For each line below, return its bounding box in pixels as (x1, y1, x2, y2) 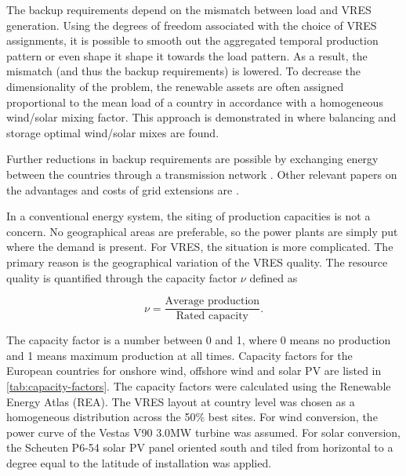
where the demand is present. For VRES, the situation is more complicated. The (6, 238, 393, 255)
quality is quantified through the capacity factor (6, 269, 237, 285)
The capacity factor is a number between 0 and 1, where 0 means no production (6, 332, 391, 348)
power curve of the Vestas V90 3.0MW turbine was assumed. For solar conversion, (6, 423, 401, 440)
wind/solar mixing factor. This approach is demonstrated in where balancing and (6, 109, 397, 125)
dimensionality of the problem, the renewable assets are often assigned (6, 78, 344, 94)
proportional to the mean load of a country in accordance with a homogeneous (6, 93, 383, 110)
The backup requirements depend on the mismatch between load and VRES (6, 2, 372, 17)
